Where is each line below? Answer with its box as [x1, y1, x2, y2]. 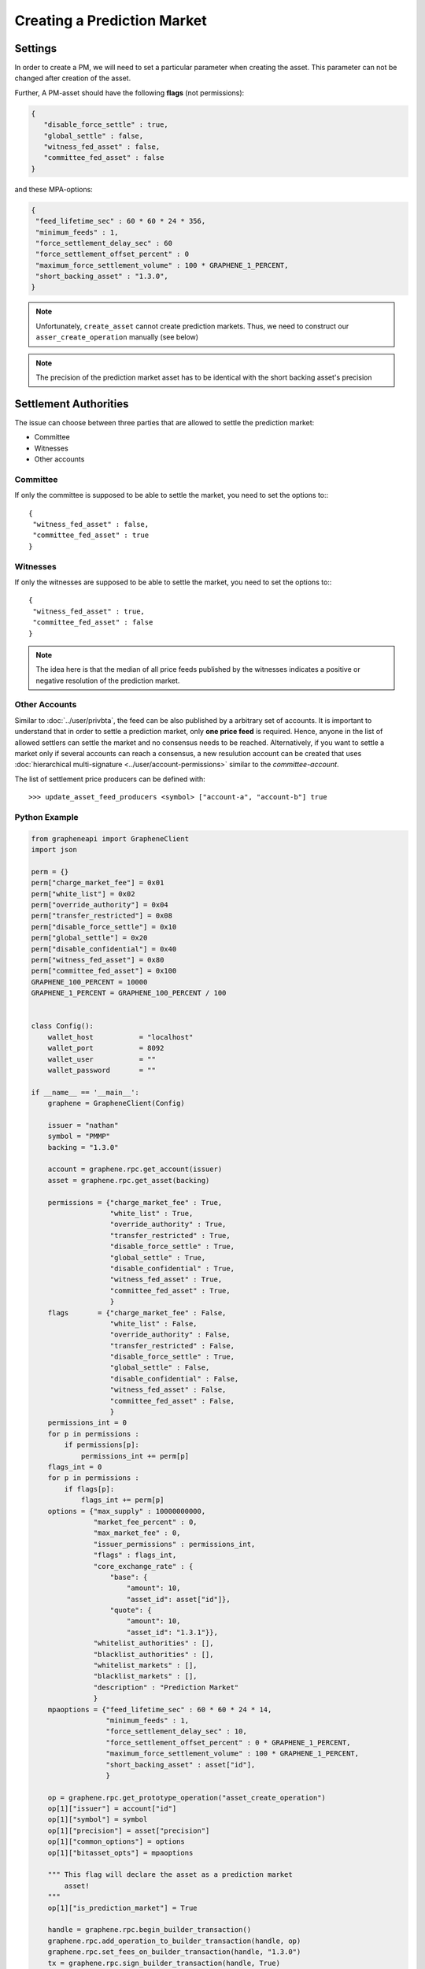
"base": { [109, 1572, 148, 1582]
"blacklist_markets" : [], [93, 1672, 198, 1681]
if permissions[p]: [64, 1441, 139, 1449]
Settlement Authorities [14, 397, 129, 410]
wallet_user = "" [47, 1055, 157, 1063]
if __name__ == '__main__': [31, 1088, 139, 1096]
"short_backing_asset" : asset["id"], [105, 1760, 256, 1769]
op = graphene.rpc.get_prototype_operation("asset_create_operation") [47, 1793, 327, 1802]
